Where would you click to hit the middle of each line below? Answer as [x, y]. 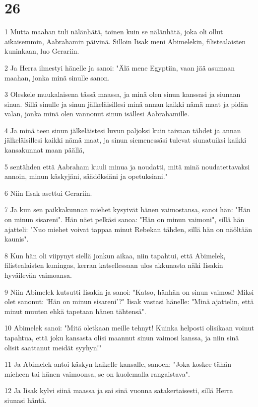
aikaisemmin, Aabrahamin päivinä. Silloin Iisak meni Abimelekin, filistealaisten [125, 41]
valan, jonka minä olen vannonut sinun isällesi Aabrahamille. [97, 114]
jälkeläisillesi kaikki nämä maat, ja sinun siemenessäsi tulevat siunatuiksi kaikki [126, 140]
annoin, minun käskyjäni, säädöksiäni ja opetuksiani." [86, 176]
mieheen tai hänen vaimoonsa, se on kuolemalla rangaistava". [97, 373]
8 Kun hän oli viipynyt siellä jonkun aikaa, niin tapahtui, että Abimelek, [115, 255]
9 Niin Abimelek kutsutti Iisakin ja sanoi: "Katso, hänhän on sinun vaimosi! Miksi [129, 291]
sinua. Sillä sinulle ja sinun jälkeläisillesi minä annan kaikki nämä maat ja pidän [126, 104]
